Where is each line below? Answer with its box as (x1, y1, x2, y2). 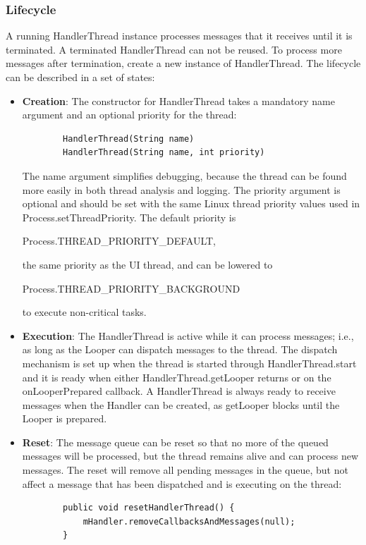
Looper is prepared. (22, 411, 107, 426)
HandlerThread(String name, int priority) (63, 147, 265, 158)
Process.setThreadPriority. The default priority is (22, 209, 236, 224)
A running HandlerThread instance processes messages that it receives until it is (6, 28, 353, 43)
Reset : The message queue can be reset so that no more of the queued (22, 434, 329, 449)
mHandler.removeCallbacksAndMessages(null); (83, 516, 295, 527)
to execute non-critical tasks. (22, 305, 147, 319)
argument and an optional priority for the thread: (22, 107, 237, 122)
